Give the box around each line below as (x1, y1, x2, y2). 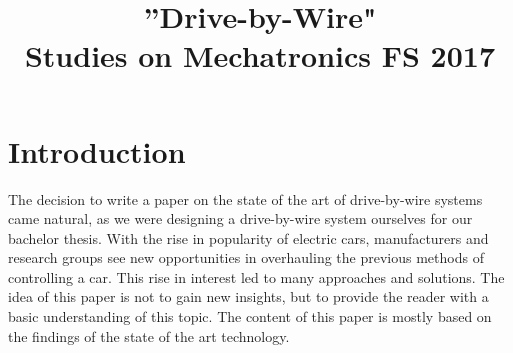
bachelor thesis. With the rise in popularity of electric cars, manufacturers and (8, 227, 489, 248)
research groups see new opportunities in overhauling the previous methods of (8, 247, 484, 268)
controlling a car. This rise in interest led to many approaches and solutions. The (8, 266, 505, 287)
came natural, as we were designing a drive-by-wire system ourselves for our (8, 208, 473, 229)
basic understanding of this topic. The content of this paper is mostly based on (8, 306, 492, 327)
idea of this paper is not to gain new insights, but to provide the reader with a (8, 286, 489, 307)
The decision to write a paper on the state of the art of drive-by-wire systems (8, 188, 483, 209)
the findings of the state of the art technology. (8, 325, 290, 346)
